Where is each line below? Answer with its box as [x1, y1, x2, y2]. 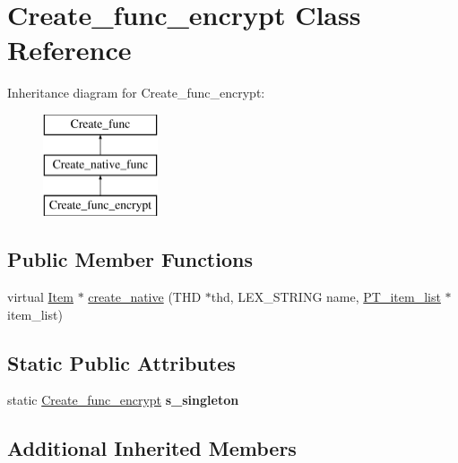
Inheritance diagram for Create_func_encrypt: [7, 83, 265, 102]
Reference [7, 31, 132, 68]
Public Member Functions [7, 245, 253, 273]
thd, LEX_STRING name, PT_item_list [211, 287, 441, 306]
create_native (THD [88, 287, 202, 306]
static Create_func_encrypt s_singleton [7, 390, 239, 409]
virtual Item [7, 287, 73, 306]
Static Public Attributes [7, 348, 236, 376]
